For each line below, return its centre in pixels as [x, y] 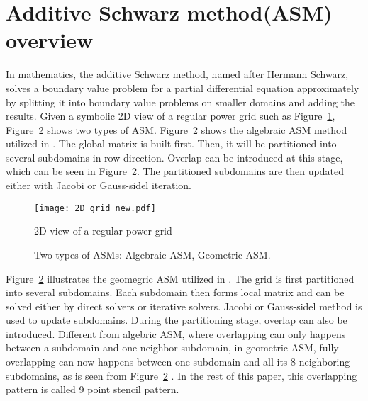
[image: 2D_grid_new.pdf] [95, 208]
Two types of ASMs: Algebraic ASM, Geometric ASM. [152, 254]
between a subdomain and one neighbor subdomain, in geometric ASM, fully [172, 348]
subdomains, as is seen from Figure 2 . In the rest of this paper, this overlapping [182, 375]
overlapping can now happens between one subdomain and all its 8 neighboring [178, 362]
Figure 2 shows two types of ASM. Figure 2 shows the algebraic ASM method [177, 129]
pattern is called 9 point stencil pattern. [93, 389]
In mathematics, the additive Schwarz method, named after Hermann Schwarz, [177, 74]
